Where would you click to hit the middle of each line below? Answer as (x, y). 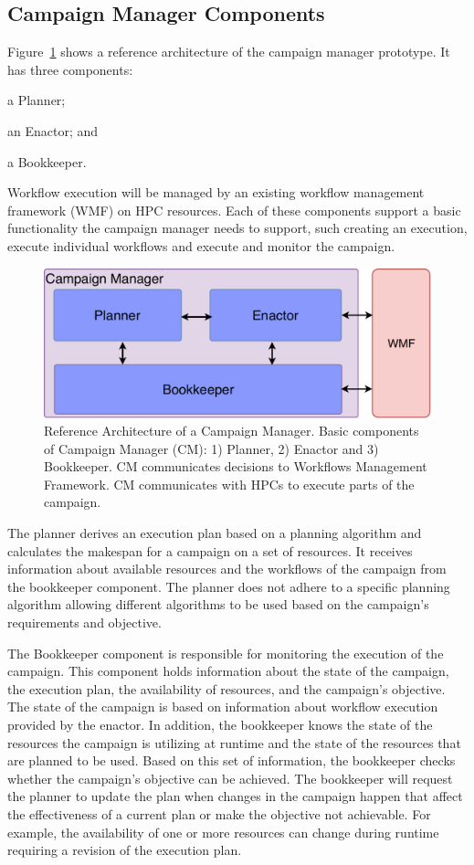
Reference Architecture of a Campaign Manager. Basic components (232, 431)
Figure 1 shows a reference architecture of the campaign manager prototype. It (229, 52)
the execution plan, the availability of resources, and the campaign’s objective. (226, 688)
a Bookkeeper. (47, 161)
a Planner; (37, 100)
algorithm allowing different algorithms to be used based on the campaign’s (218, 604)
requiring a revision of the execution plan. (125, 850)
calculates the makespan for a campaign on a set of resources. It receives (210, 550)
